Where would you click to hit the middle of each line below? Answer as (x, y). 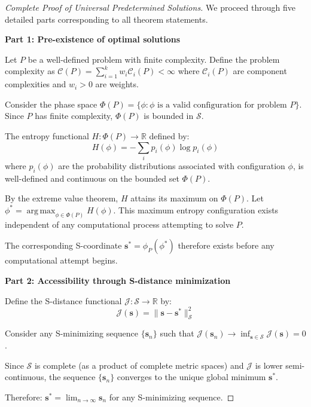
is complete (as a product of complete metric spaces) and (139, 365)
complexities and (36, 84)
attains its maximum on (174, 198)
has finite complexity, (74, 116)
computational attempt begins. (61, 260)
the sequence (72, 377)
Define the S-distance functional (63, 300)
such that (177, 333)
